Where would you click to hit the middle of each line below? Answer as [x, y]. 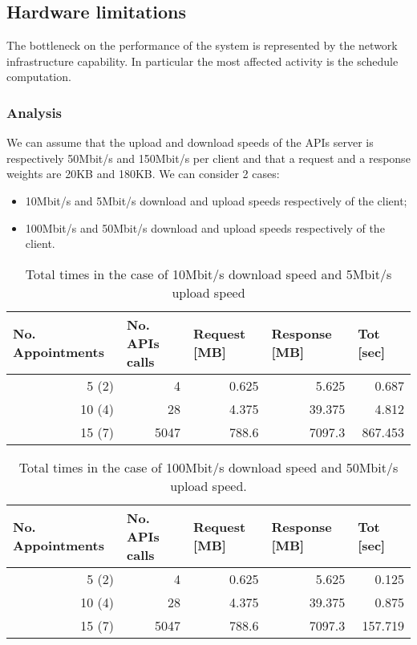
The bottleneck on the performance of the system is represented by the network [202, 45]
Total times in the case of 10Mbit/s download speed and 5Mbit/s [208, 274]
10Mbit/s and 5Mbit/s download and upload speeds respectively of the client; [216, 200]
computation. [39, 77]
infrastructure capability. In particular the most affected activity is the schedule [202, 61]
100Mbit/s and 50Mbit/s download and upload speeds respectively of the [205, 227]
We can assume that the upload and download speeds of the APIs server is [190, 142]
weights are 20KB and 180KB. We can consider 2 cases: [143, 174]
